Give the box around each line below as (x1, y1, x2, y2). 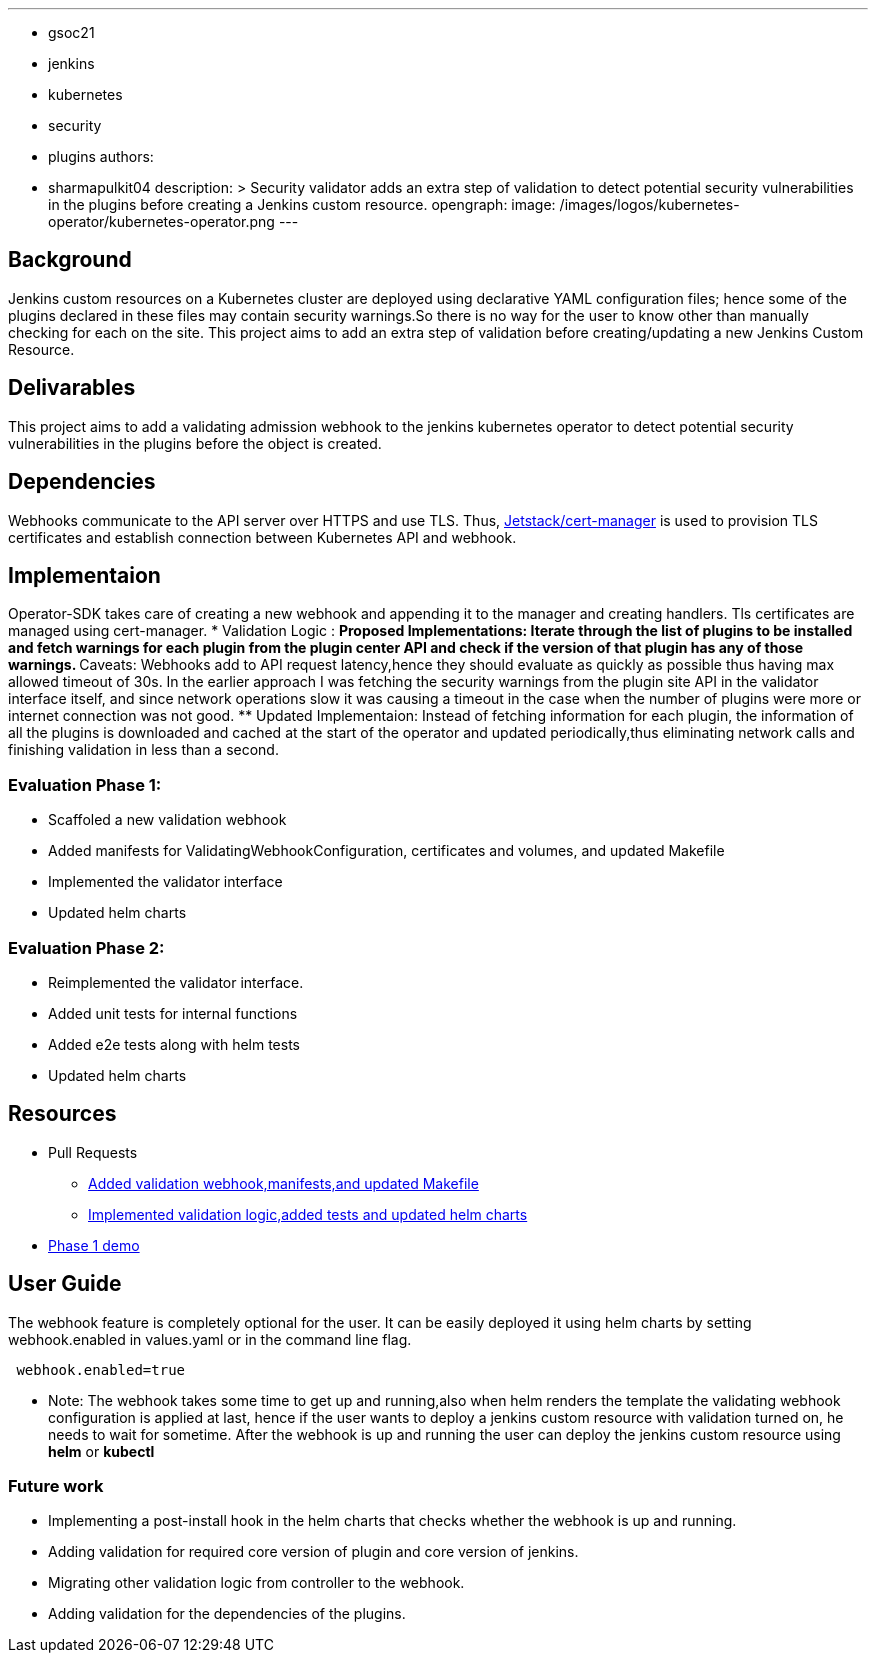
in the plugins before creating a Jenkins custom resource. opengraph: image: (48, 196, 556, 213)
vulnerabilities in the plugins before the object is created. (8, 434, 382, 452)
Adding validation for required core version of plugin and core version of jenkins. (48, 1543, 579, 1561)
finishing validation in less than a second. (8, 741, 279, 759)
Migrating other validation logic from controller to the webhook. (48, 1574, 465, 1592)
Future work (8, 1475, 104, 1496)
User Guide (8, 1271, 122, 1297)
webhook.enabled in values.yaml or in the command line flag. (8, 1330, 412, 1348)
